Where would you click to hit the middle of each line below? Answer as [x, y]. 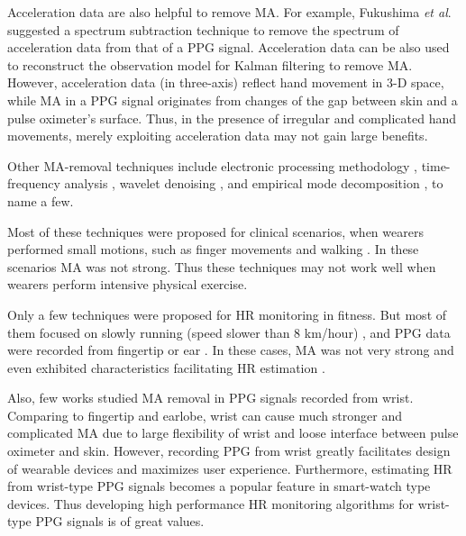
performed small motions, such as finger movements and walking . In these [213, 249]
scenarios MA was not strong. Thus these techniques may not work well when [222, 266]
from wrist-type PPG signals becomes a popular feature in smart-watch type [219, 486]
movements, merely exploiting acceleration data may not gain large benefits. [218, 136]
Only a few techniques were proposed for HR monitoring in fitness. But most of [227, 314]
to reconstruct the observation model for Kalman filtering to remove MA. [210, 64]
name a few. [41, 200]
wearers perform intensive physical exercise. [128, 284]
